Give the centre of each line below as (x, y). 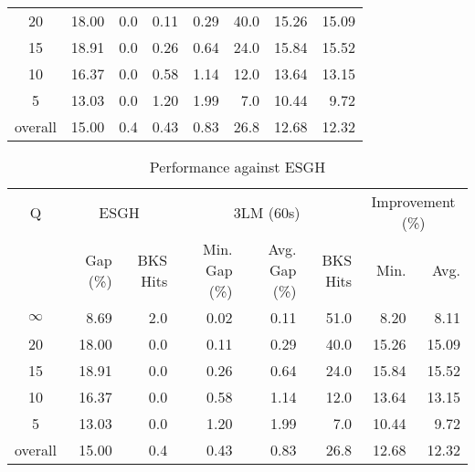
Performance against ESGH (237, 167)
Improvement (413, 201)
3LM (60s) (267, 212)
